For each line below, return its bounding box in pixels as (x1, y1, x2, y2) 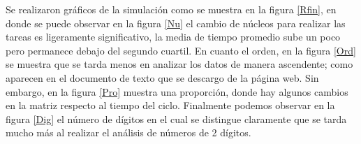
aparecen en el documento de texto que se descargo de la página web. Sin (6, 70, 319, 85)
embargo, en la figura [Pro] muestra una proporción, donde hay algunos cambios (6, 84, 348, 99)
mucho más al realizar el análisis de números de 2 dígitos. (6, 125, 251, 140)
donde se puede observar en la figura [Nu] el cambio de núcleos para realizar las (6, 15, 346, 30)
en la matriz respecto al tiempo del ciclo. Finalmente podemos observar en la (6, 98, 335, 113)
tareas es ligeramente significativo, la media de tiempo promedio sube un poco (6, 29, 341, 44)
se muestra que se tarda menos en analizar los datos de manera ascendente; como (6, 57, 353, 71)
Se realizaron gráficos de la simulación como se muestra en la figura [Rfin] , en (6, 2, 337, 16)
